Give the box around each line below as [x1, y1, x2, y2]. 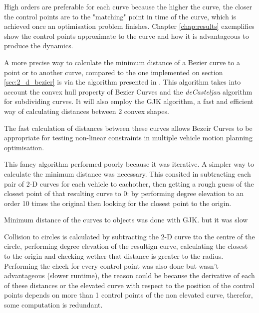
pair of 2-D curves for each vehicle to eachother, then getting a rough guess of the [4, 178, 254, 189]
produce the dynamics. [4, 40, 73, 51]
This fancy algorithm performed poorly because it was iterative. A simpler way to [4, 159, 255, 169]
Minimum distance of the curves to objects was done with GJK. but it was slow [4, 214, 248, 225]
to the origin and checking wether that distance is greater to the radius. [4, 251, 224, 261]
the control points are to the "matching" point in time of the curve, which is [4, 11, 236, 21]
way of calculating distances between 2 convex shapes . [4, 105, 169, 116]
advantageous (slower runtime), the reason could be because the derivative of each [4, 270, 255, 281]
